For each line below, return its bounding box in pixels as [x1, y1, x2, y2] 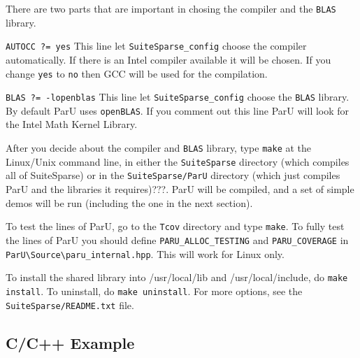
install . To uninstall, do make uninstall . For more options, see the [6, 283, 303, 298]
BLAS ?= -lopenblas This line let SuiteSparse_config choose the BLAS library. [6, 89, 350, 104]
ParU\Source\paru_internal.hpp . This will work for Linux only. [6, 246, 285, 261]
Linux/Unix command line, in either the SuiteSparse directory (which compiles [6, 154, 350, 169]
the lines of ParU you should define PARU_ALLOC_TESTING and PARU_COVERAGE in [6, 232, 349, 247]
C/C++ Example [6, 331, 135, 353]
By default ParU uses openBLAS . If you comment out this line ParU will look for [6, 103, 350, 117]
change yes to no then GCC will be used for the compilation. [6, 66, 268, 80]
